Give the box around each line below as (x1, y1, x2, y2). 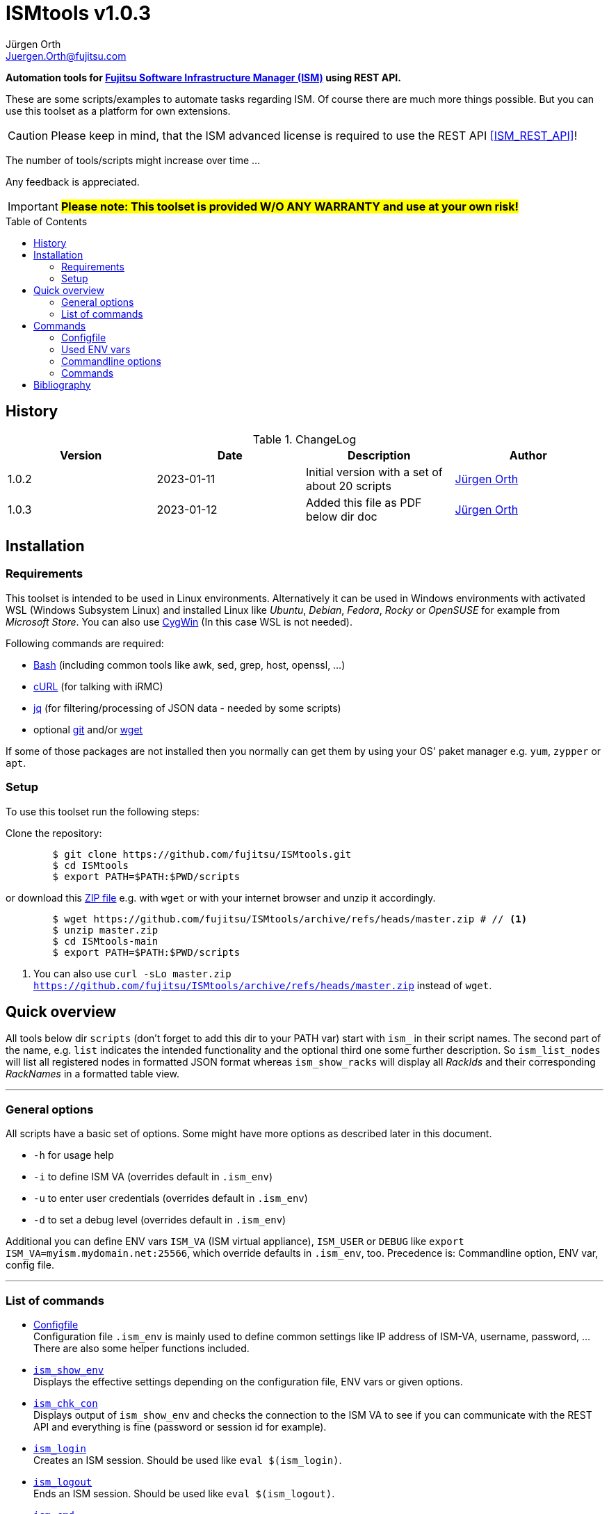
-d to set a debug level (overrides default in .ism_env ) (33, 1214, 286, 1226)
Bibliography (33, 378, 91, 391)
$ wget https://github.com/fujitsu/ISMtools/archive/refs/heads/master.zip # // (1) (52, 913, 528, 925)
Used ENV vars (61, 343, 131, 355)
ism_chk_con (33, 1397, 98, 1409)
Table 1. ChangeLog (252, 432, 357, 446)
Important (8, 199, 58, 213)
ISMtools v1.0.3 (6, 1, 152, 25)
